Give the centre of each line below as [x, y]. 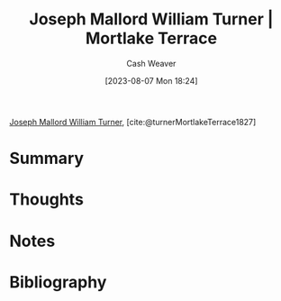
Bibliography [58, 282]
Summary [46, 159]
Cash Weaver [151, 63]
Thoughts [46, 200]
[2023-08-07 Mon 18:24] [151, 80]
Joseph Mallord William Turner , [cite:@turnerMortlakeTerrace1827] [133, 122]
